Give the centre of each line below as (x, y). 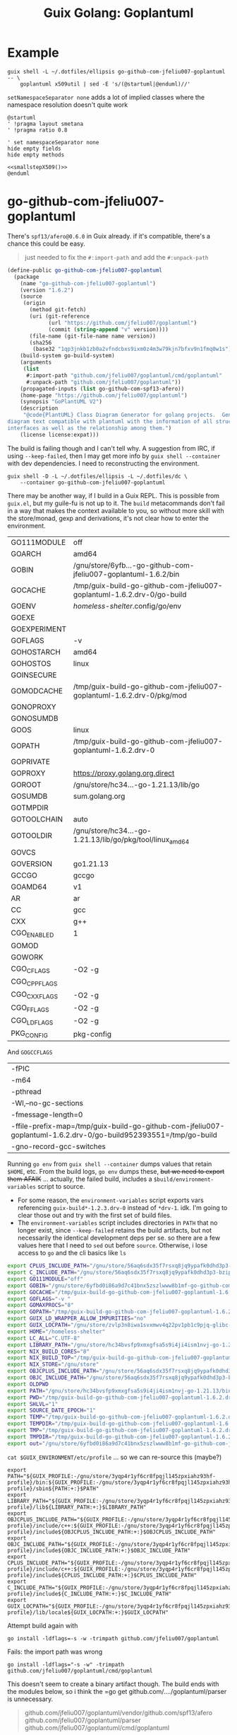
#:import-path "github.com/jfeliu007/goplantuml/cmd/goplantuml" (124, 375)
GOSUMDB (29, 796)
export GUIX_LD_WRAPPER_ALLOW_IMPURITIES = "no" (77, 1319)
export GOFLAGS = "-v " (39, 1299)
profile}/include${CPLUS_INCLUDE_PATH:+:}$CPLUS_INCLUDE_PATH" (102, 1575)
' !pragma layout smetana (45, 124)
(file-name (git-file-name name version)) (93, 336)
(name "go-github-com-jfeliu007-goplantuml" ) (88, 283)
